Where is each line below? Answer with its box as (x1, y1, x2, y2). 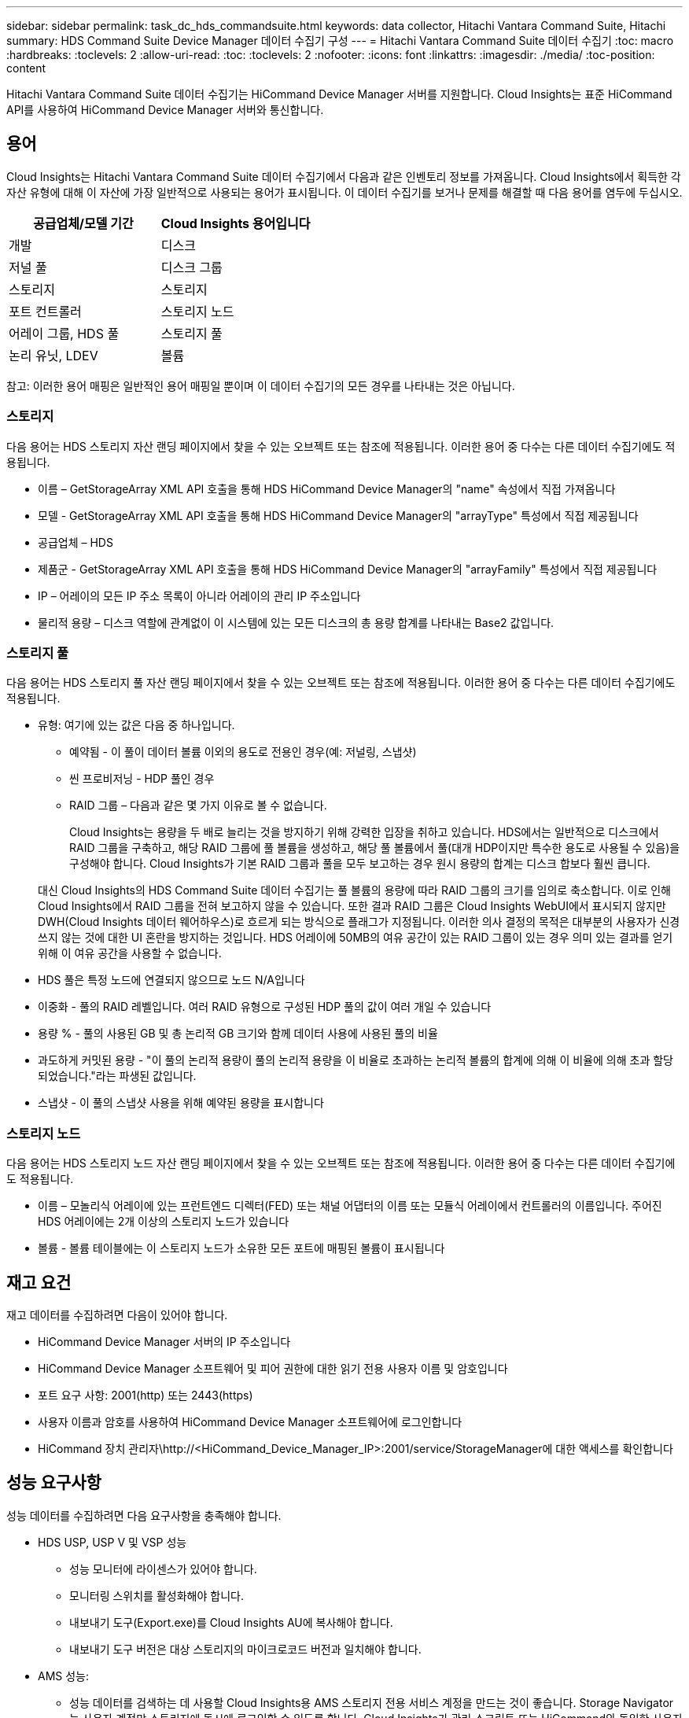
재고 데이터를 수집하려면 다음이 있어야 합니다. (6, 1307, 228, 1322)
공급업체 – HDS (38, 535, 113, 549)
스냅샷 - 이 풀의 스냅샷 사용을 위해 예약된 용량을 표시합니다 (38, 1096, 324, 1110)
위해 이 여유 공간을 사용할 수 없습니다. (38, 946, 222, 960)
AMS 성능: (38, 1668, 90, 1683)
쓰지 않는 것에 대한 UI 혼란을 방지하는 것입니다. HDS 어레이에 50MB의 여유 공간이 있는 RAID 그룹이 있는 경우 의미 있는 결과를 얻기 (38, 931, 673, 945)
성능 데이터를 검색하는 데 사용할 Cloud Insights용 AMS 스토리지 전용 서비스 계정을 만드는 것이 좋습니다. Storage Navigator (69, 1695, 674, 1709)
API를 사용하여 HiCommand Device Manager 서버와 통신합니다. (6, 103, 324, 116)
